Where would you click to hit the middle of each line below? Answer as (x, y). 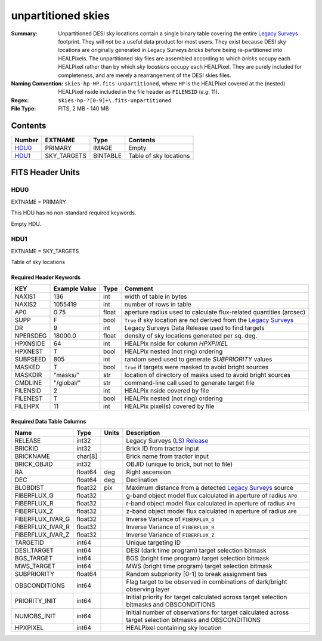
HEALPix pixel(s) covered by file (169, 406)
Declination (142, 480)
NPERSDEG (31, 336)
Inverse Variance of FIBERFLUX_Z (170, 535)
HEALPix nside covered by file (167, 391)
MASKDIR (28, 375)
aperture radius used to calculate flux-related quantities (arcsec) (215, 312)
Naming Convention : (37, 83)
